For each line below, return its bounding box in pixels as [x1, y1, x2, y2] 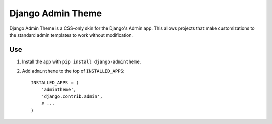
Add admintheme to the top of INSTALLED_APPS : [22, 68, 125, 74]
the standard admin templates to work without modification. [9, 32, 133, 38]
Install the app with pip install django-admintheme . [22, 58, 141, 65]
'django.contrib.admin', [41, 94, 103, 99]
